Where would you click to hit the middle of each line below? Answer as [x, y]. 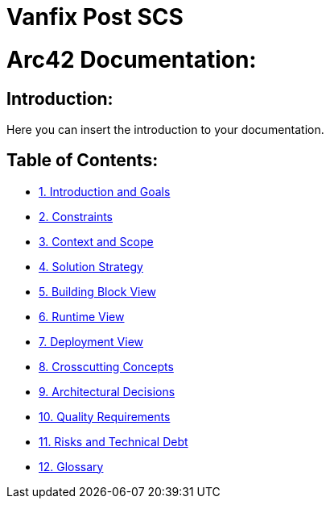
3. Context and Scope [96, 241]
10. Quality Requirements [105, 416]
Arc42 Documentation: [132, 59]
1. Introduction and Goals [105, 191]
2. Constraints [76, 216]
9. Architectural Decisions [107, 391]
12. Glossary [71, 466]
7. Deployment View [91, 341]
